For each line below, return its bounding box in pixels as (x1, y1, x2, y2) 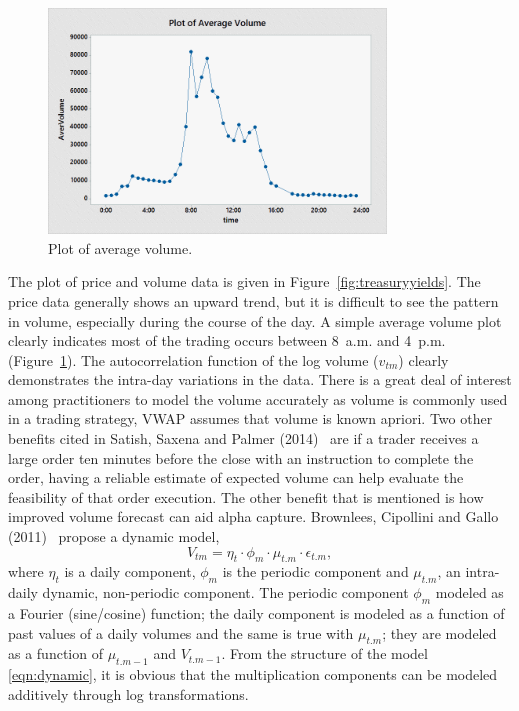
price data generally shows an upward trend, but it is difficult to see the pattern (8, 290, 499, 311)
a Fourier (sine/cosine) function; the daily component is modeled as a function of (8, 603, 505, 624)
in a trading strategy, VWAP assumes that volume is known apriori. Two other (8, 408, 493, 429)
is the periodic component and (222, 561, 409, 582)
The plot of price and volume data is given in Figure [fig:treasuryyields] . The (8, 271, 481, 292)
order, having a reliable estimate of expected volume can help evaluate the (8, 467, 464, 488)
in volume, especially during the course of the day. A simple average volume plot (8, 310, 502, 331)
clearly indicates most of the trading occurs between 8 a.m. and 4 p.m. (8, 330, 446, 351)
